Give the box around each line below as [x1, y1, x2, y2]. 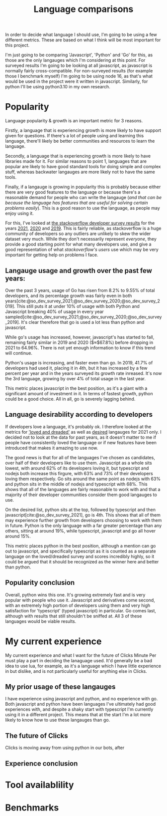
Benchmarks [5, 802, 59, 813]
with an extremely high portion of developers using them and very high [5, 602, 151, 608]
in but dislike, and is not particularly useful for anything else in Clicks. [5, 668, 148, 674]
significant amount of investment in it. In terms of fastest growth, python [5, 390, 153, 396]
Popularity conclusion [5, 578, 75, 587]
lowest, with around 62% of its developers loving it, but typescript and [5, 465, 149, 471]
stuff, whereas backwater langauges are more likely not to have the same [5, 169, 155, 175]
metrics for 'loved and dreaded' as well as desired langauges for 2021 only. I [5, 429, 162, 435]
